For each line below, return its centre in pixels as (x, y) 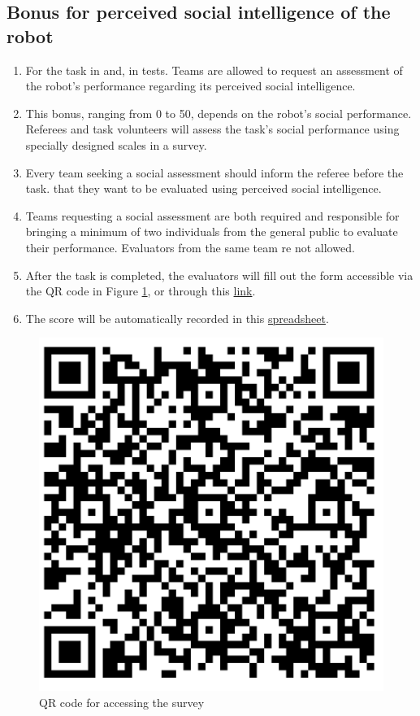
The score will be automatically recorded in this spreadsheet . (177, 318)
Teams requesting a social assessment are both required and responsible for (212, 215)
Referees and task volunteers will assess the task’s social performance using (212, 129)
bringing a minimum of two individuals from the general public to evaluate (212, 231)
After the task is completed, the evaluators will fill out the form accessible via (219, 275)
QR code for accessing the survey (122, 702)
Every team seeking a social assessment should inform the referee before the (214, 172)
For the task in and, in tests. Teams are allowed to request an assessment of (214, 70)
